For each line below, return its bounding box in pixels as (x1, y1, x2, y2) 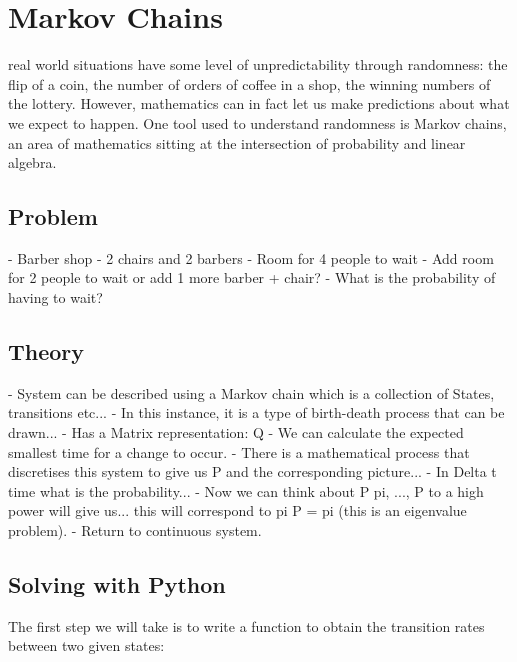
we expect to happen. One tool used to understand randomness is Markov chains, (8, 112, 507, 133)
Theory (8, 336, 85, 367)
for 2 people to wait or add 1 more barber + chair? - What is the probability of (8, 267, 496, 288)
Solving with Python (8, 569, 226, 600)
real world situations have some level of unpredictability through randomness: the (8, 54, 508, 75)
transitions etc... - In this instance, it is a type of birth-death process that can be (8, 402, 505, 423)
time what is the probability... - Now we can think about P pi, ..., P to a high (8, 480, 484, 501)
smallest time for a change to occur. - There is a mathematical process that (8, 441, 470, 462)
